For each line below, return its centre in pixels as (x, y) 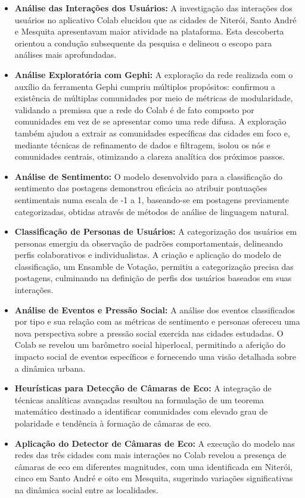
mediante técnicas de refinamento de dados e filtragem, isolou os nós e (142, 144)
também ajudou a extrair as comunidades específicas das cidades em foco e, (152, 133)
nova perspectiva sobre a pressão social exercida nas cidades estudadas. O (149, 333)
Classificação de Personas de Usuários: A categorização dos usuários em (156, 231)
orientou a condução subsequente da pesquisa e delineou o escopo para (143, 43)
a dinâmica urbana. (50, 368)
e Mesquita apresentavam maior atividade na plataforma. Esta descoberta (149, 31)
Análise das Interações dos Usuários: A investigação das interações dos (153, 8)
